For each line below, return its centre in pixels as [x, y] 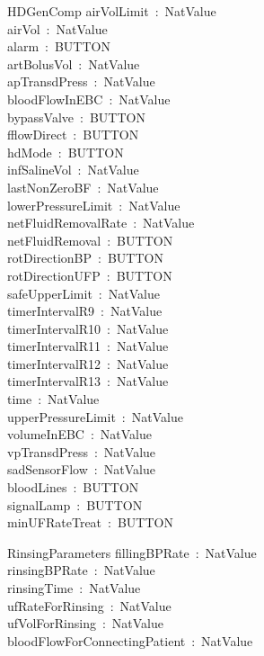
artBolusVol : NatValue [74, 63]
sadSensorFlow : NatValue [81, 469]
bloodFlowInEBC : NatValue [89, 99]
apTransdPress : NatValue [81, 81]
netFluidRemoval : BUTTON [90, 240]
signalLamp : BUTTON [75, 504]
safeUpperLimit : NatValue [84, 293]
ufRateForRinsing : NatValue [89, 605]
